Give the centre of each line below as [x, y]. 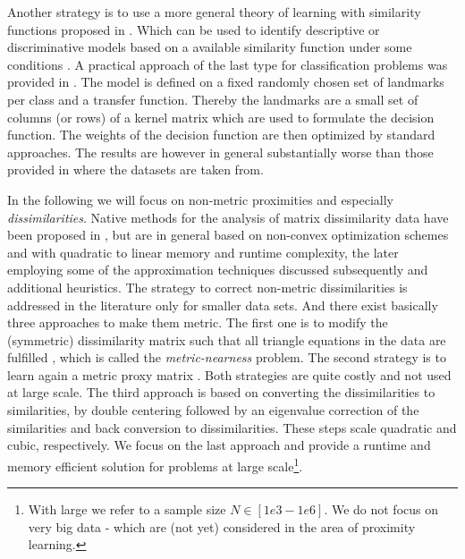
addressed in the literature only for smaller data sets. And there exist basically [223, 305]
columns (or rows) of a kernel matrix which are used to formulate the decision [221, 117]
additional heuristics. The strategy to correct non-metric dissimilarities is [207, 287]
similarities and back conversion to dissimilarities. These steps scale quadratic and [232, 427]
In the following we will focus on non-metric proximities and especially [200, 199]
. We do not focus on [381, 509]
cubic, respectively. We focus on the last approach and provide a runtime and [219, 445]
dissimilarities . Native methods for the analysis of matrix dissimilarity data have [228, 217]
